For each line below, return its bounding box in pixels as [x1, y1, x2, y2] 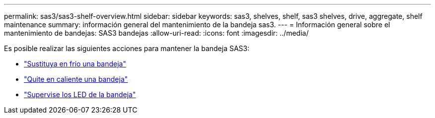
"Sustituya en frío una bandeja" [24, 59, 126, 68]
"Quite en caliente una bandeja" [24, 75, 128, 83]
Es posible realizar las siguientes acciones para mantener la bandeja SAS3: [4, 44, 250, 53]
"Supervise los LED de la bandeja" [24, 90, 136, 99]
